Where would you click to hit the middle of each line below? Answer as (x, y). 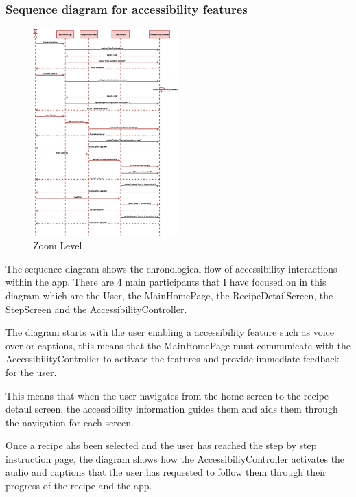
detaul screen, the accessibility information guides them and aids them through (172, 409)
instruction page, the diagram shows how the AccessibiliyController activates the (175, 458)
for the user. (31, 372)
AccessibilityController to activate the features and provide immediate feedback (173, 359)
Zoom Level (58, 245)
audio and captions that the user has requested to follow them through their (166, 472)
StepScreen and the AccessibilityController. (96, 309)
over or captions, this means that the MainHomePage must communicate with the (178, 345)
